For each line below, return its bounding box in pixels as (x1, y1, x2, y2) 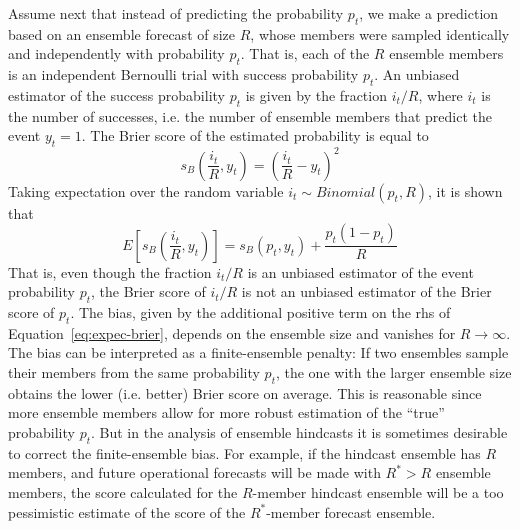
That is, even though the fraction (8, 261, 212, 282)
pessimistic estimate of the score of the (8, 501, 246, 522)
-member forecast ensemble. (266, 501, 436, 522)
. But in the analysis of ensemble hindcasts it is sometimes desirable (91, 422, 508, 443)
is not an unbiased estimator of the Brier (241, 281, 492, 302)
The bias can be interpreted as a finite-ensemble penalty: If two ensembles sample (8, 342, 509, 363)
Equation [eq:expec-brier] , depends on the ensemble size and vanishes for (8, 322, 456, 343)
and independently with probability (8, 43, 225, 64)
